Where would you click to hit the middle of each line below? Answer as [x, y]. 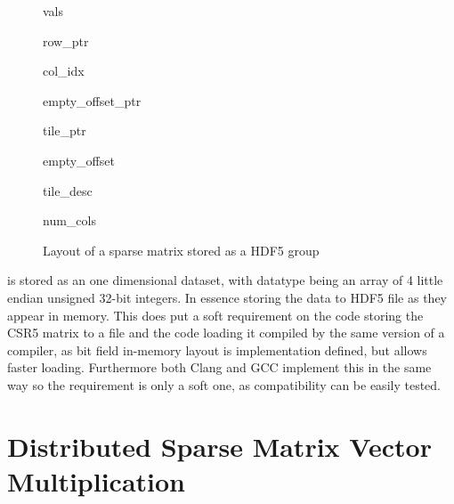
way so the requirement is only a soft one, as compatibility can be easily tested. [224, 384]
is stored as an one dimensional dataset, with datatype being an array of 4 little [225, 280]
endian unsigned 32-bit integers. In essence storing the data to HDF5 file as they [227, 297]
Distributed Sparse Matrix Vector [219, 446]
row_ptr [66, 41]
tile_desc [68, 190]
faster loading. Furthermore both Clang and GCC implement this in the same [219, 367]
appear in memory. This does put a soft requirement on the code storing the [215, 315]
